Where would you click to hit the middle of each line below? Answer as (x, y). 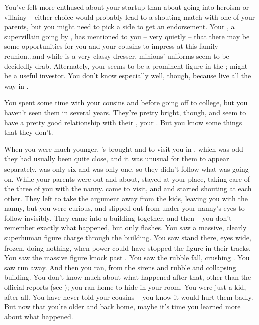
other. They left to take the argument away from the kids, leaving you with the (126, 198)
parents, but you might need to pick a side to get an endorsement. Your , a (119, 26)
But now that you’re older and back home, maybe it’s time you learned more (122, 307)
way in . (16, 85)
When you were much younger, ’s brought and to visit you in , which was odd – (127, 149)
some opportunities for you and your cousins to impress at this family (111, 46)
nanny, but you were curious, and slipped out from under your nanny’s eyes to (124, 208)
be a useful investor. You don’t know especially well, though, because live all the (128, 76)
